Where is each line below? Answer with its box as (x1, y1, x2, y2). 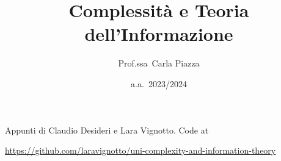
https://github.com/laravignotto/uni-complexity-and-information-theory (5, 144, 276, 157)
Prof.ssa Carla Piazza (118, 57, 200, 70)
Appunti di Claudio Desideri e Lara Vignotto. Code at (5, 123, 209, 136)
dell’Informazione (84, 21, 233, 46)
